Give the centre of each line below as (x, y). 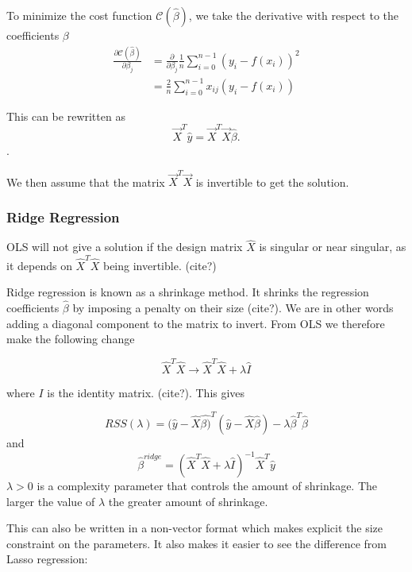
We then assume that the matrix (86, 182)
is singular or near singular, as (333, 247)
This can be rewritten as (66, 116)
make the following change (71, 339)
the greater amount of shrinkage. (188, 501)
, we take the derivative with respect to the (294, 15)
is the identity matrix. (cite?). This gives (146, 392)
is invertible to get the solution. (272, 182)
